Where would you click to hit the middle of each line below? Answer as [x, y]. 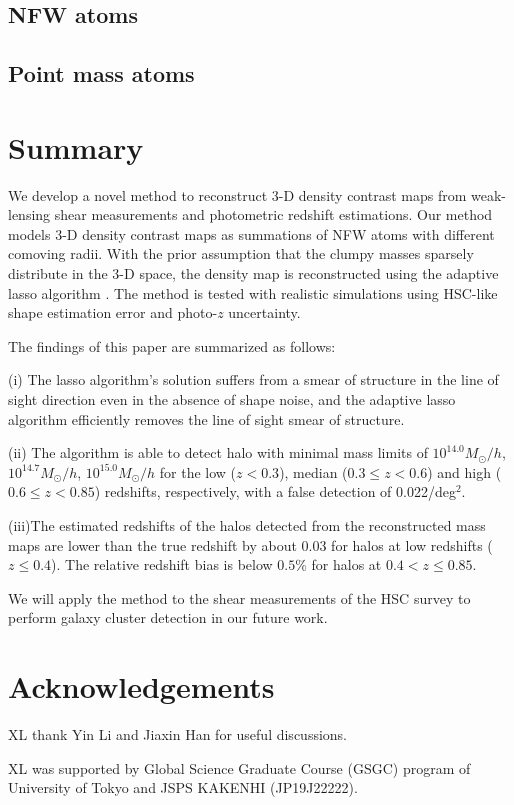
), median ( [313, 471]
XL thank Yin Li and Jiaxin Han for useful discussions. [177, 734]
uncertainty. [264, 312]
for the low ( [198, 471]
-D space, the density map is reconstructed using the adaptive [309, 273]
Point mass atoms [101, 73]
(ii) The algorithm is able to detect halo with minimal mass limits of [218, 452]
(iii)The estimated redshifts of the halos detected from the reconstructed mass [247, 525]
